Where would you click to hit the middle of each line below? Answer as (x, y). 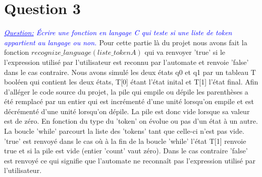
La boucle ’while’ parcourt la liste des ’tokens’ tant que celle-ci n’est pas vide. (124, 131)
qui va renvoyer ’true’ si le (185, 52)
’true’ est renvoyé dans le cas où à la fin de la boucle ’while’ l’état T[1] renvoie (125, 141)
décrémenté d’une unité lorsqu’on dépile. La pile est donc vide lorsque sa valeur (127, 111)
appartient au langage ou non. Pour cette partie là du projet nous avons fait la (126, 42)
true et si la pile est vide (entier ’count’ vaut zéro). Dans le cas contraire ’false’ (126, 151)
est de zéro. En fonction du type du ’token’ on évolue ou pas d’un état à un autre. (131, 121)
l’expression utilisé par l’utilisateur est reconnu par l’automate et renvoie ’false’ (126, 62)
